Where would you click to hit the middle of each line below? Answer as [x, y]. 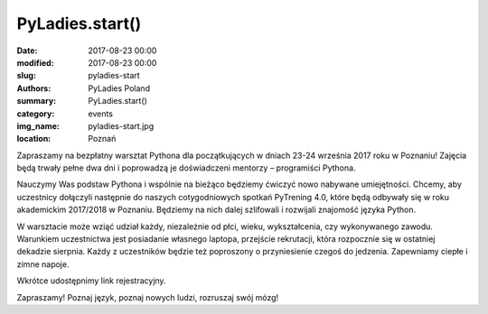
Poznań [102, 139]
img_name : [38, 125]
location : [34, 139]
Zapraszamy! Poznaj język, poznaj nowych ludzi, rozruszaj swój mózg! [148, 297]
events [100, 114]
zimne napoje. [43, 264]
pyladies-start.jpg [121, 125]
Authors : [34, 88]
